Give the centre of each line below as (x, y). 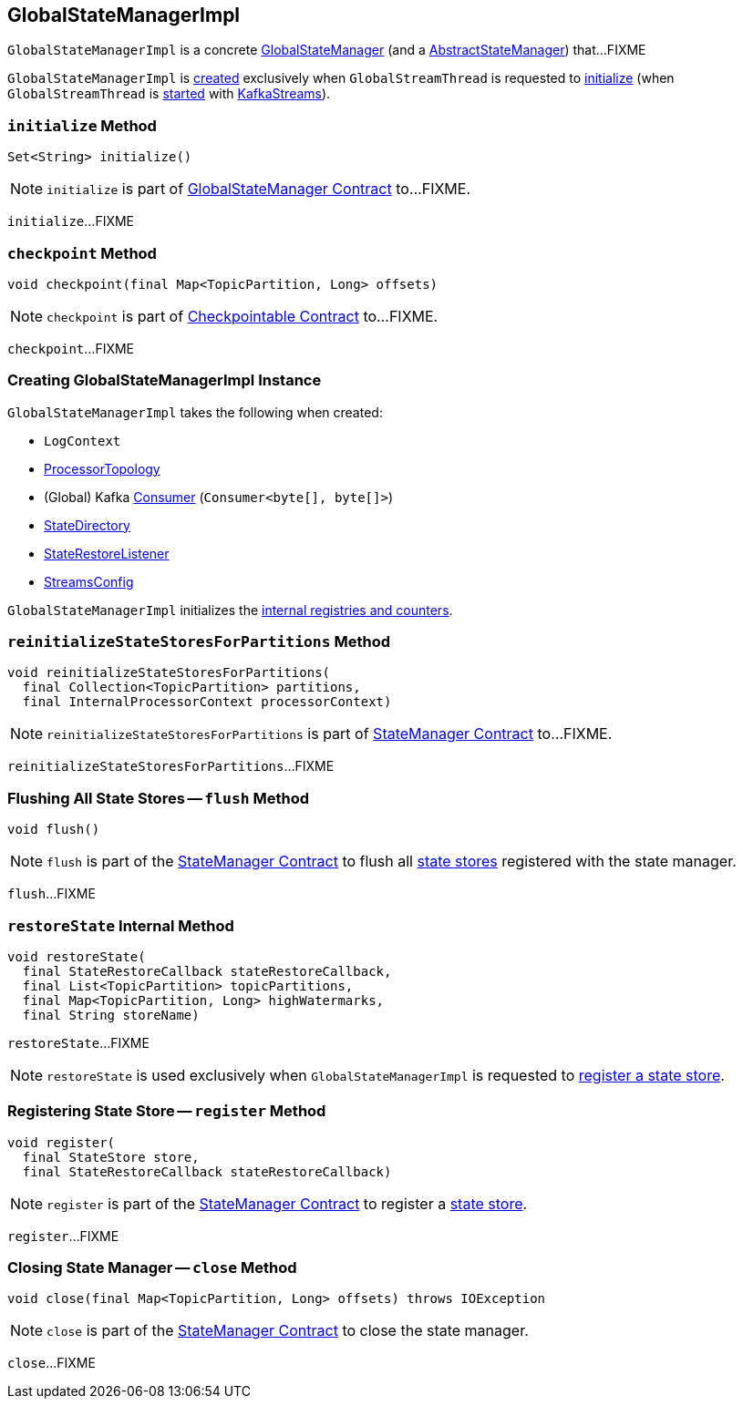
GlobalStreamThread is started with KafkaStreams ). (169, 94)
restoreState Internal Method (121, 925)
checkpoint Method (82, 253)
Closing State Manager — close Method (152, 1268)
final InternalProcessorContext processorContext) (207, 702)
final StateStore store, (111, 1157)
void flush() (54, 830)
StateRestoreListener (107, 553)
